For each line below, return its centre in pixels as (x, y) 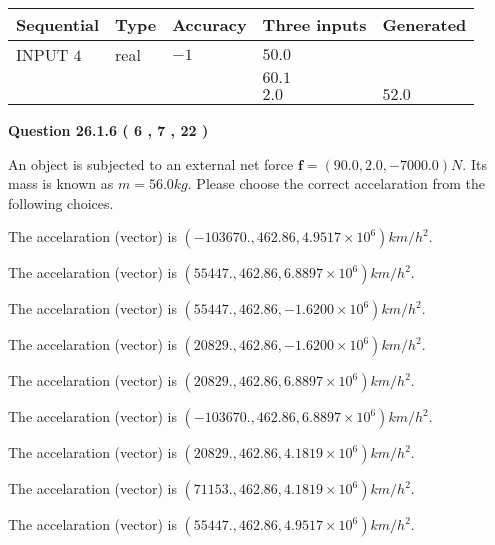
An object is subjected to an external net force (151, 163)
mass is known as (61, 183)
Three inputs (314, 24)
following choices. (61, 202)
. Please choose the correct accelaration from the (336, 183)
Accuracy (209, 24)
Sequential (58, 24)
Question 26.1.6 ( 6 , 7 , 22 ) (108, 130)
